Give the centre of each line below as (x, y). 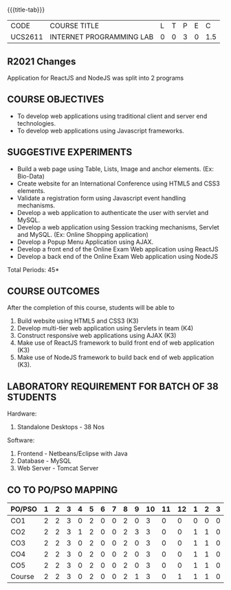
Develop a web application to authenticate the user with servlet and (112, 212)
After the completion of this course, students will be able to (91, 308)
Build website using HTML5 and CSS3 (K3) (78, 321)
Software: (21, 440)
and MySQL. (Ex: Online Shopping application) (83, 234)
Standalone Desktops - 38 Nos (61, 427)
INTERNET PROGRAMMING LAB (102, 37)
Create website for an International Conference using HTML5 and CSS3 (118, 183)
